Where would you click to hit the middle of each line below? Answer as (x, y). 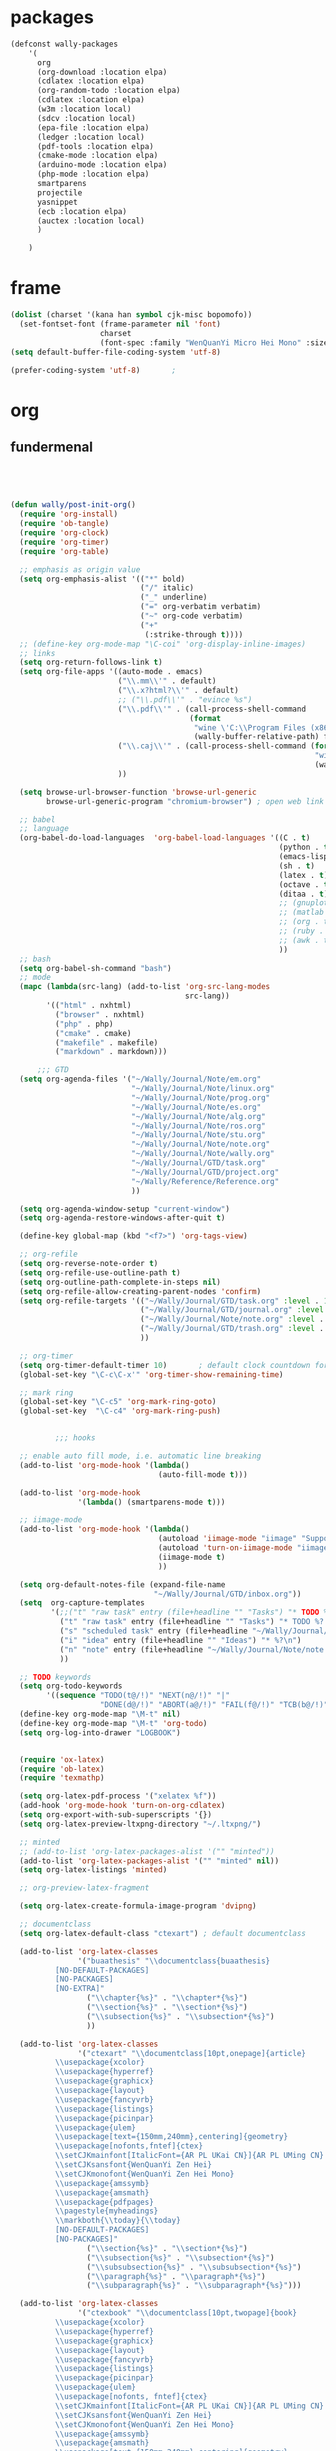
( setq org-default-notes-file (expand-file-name (122, 1584)
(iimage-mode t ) (192, 1557)
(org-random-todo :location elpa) (109, 91)
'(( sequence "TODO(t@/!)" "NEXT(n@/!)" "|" (138, 1696)
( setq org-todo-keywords (71, 1686)
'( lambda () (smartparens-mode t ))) (151, 1502)
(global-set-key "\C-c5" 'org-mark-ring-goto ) (118, 1402)
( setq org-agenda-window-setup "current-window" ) (124, 1209)
